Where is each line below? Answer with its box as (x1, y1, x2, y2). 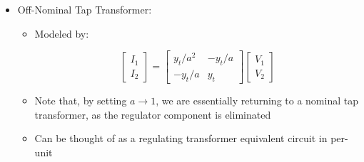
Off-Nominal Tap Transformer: (17, 2, 152, 16)
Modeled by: (34, 26, 89, 40)
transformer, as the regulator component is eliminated (34, 107, 271, 121)
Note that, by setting (34, 92, 127, 107)
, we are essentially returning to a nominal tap (156, 92, 358, 107)
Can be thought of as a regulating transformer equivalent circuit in (34, 131, 328, 146)
